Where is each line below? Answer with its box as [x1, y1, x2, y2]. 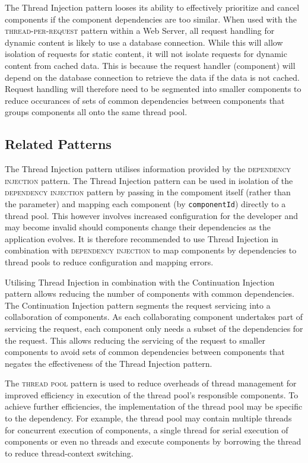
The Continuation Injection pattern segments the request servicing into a [5, 299, 271, 311]
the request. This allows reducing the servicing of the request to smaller [5, 334, 265, 346]
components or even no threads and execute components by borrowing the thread [5, 435, 301, 448]
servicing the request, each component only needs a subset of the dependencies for [5, 322, 303, 334]
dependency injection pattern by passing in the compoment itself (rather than [5, 186, 291, 198]
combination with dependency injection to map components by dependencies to [5, 244, 297, 256]
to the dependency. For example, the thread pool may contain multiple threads [5, 412, 292, 424]
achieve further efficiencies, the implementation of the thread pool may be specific [5, 400, 303, 413]
